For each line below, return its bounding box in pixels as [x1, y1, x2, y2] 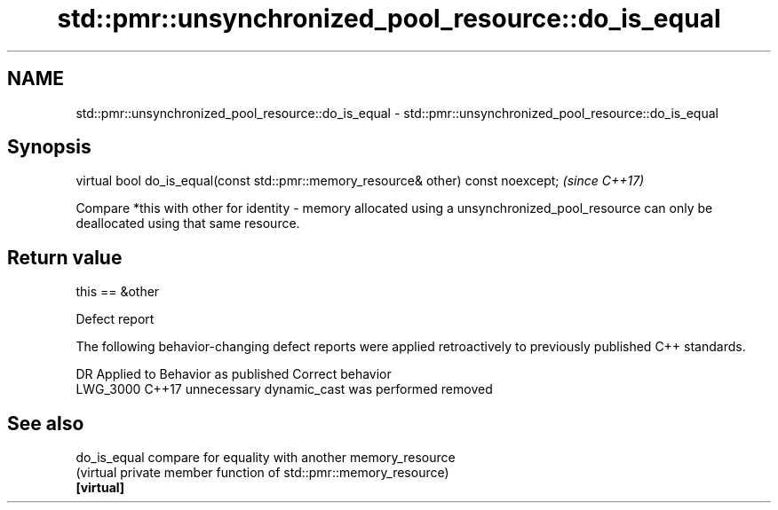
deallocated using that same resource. [75, 216, 300, 231]
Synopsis [7, 136, 91, 159]
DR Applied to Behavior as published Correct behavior [75, 366, 392, 382]
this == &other [75, 284, 160, 300]
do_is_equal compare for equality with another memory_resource [75, 450, 456, 466]
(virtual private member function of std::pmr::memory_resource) [75, 465, 449, 481]
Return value [7, 246, 123, 269]
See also [7, 412, 84, 435]
